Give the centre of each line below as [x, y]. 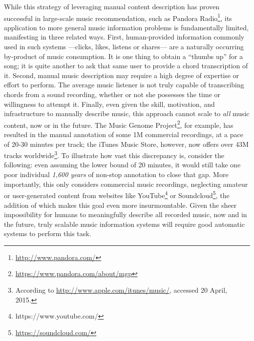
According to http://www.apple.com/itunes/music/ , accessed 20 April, [121, 290]
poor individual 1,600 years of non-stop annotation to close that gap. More [116, 174]
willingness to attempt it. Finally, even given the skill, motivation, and [109, 104]
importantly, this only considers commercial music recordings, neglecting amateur [126, 184]
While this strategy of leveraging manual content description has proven [112, 6]
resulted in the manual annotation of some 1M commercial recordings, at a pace [124, 134]
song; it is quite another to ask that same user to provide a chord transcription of [126, 66]
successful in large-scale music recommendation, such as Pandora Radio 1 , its [118, 17]
